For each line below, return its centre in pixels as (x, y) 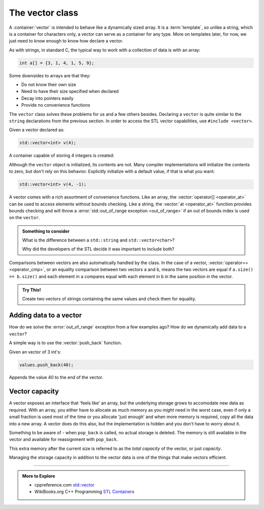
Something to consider (46, 231)
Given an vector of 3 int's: (35, 352)
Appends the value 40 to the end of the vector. (56, 377)
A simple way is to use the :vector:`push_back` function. (66, 343)
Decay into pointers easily (47, 98)
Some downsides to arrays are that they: (50, 75)
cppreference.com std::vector (65, 485)
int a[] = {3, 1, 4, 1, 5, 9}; (57, 63)
